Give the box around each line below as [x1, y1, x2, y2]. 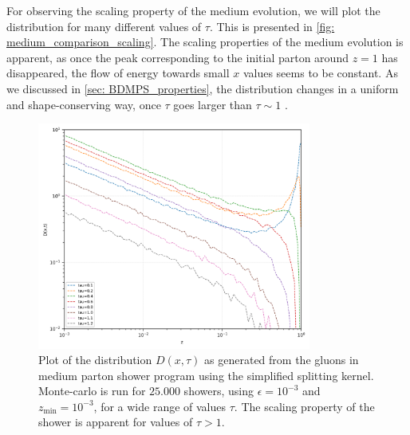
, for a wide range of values [93, 398, 227, 414]
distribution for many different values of [6, 18, 202, 34]
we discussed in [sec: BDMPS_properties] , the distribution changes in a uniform [6, 80, 399, 96]
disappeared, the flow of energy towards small [6, 65, 230, 81]
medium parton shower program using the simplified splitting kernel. [38, 366, 374, 383]
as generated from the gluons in [204, 351, 359, 368]
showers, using [183, 382, 254, 399]
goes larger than [173, 96, 252, 112]
